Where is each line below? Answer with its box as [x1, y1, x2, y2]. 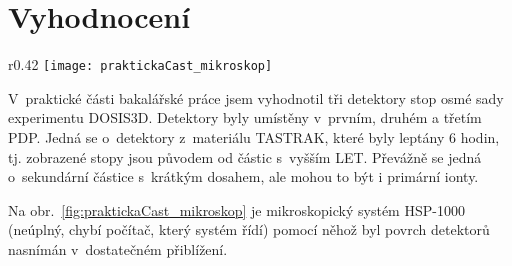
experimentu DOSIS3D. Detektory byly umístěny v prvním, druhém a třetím [8, 107, 482, 128]
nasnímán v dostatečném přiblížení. [8, 238, 228, 259]
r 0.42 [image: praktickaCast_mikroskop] [8, 54, 273, 75]
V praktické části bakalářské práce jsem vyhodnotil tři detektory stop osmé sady [8, 87, 504, 108]
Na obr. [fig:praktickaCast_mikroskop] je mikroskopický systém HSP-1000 [8, 199, 465, 220]
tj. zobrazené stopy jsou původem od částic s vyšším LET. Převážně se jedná [8, 146, 482, 167]
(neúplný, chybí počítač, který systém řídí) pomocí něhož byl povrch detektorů [8, 219, 490, 240]
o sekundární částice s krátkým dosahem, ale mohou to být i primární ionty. [8, 166, 479, 187]
